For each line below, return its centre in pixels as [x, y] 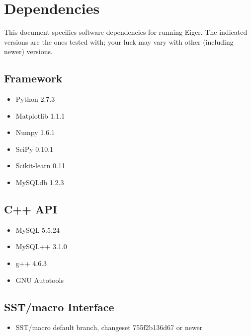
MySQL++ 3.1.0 [41, 246]
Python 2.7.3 [35, 99]
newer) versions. [28, 51]
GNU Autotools [40, 280]
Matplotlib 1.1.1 [40, 115]
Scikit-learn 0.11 [41, 166]
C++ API [31, 209]
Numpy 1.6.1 [35, 132]
